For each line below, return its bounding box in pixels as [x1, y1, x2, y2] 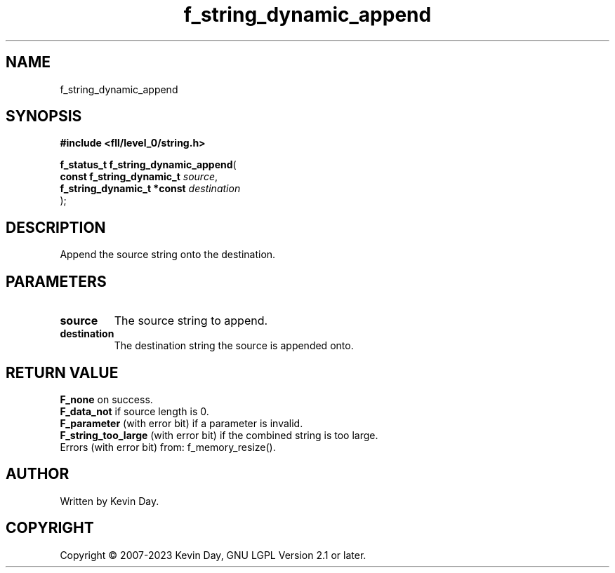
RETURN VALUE [6, 363, 119, 382]
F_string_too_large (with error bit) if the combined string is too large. [60, 429, 378, 441]
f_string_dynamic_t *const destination [60, 182, 241, 195]
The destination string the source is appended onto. [114, 339, 354, 352]
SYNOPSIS [6, 107, 82, 126]
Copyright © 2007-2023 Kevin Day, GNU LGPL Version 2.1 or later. [60, 548, 366, 561]
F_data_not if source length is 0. [60, 405, 209, 417]
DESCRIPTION [6, 218, 106, 236]
